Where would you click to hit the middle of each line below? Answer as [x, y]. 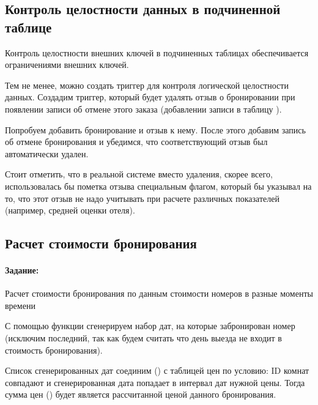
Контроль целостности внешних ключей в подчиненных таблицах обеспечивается [157, 52]
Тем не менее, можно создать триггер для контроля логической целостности [147, 85]
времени [20, 305]
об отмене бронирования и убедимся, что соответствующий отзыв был [136, 142]
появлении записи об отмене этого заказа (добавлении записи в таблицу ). [143, 109]
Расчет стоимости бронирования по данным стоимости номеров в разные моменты [159, 293]
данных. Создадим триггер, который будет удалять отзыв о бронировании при [150, 97]
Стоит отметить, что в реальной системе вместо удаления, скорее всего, [139, 174]
